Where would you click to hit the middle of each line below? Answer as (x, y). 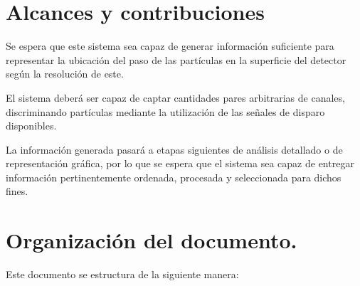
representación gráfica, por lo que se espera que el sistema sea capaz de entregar (180, 163)
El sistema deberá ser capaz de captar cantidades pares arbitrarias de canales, (175, 97)
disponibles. (31, 126)
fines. (17, 191)
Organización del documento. (152, 240)
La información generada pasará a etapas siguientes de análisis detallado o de (174, 149)
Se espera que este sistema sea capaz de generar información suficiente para (170, 46)
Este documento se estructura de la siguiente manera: (122, 274)
